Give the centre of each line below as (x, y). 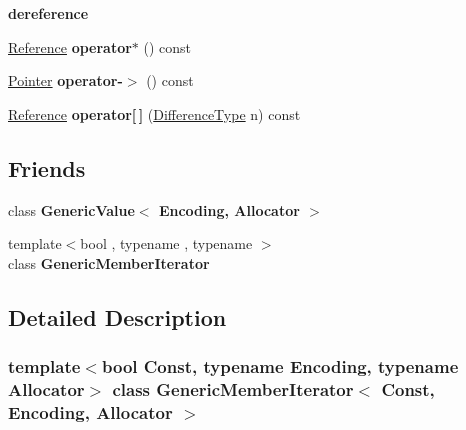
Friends (47, 167)
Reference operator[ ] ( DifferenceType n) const (154, 113)
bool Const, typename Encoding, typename (280, 366)
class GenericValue (71, 209)
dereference (48, 13)
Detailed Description (117, 316)
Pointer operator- (65, 80)
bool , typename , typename (166, 243)
